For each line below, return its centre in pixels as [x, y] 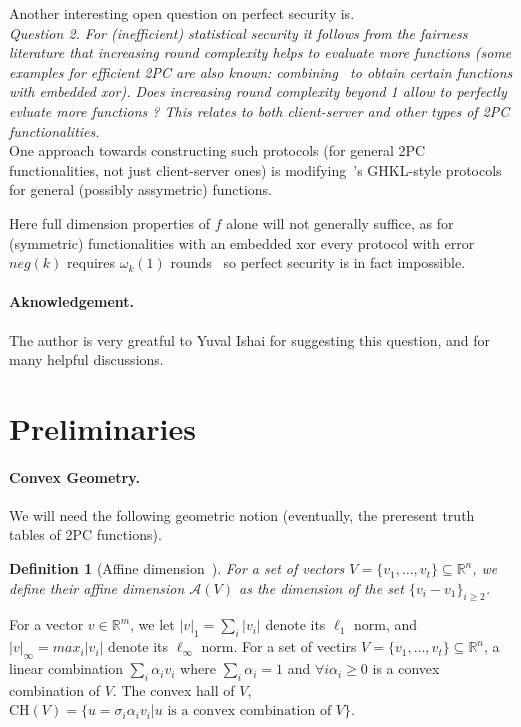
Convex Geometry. [74, 476]
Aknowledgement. [72, 301]
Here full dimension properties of [109, 222]
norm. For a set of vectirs [279, 646]
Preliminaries [102, 427]
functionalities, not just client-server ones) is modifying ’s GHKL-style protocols [255, 169]
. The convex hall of [173, 689]
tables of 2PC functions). [85, 534]
